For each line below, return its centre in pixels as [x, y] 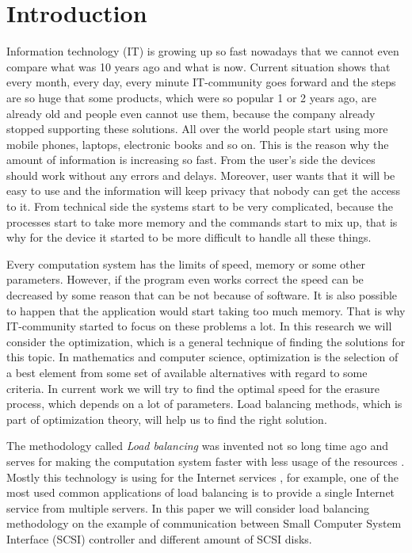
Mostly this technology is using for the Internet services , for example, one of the [202, 477]
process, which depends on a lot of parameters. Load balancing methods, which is [204, 404]
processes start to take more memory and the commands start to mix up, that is [202, 221]
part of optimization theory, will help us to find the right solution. [167, 419]
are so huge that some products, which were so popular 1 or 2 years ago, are [191, 97]
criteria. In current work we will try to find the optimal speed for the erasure [193, 388]
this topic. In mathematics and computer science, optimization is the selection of [202, 357]
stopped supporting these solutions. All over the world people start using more [197, 129]
